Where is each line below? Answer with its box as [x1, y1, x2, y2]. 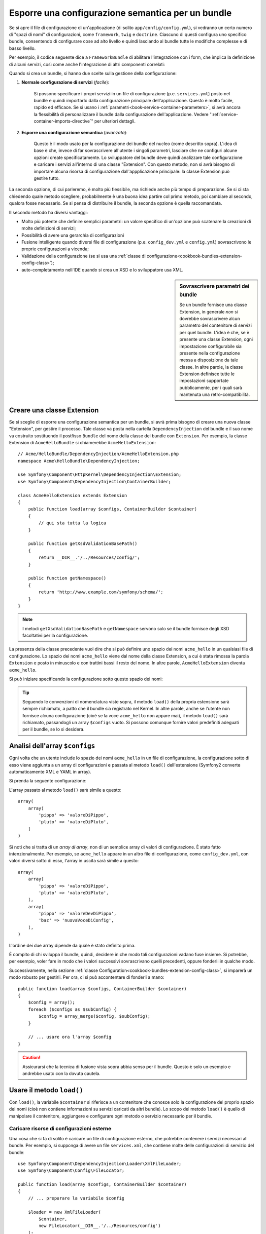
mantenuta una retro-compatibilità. [179, 391, 250, 397]
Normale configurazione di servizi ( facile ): [21, 79, 109, 85]
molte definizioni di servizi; [21, 225, 76, 231]
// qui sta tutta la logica [38, 520, 106, 526]
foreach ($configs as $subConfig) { [28, 1006, 117, 1012]
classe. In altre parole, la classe [179, 364, 243, 370]
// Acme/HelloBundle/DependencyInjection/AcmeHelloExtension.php [18, 451, 179, 457]
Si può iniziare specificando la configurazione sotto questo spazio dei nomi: [9, 676, 163, 682]
